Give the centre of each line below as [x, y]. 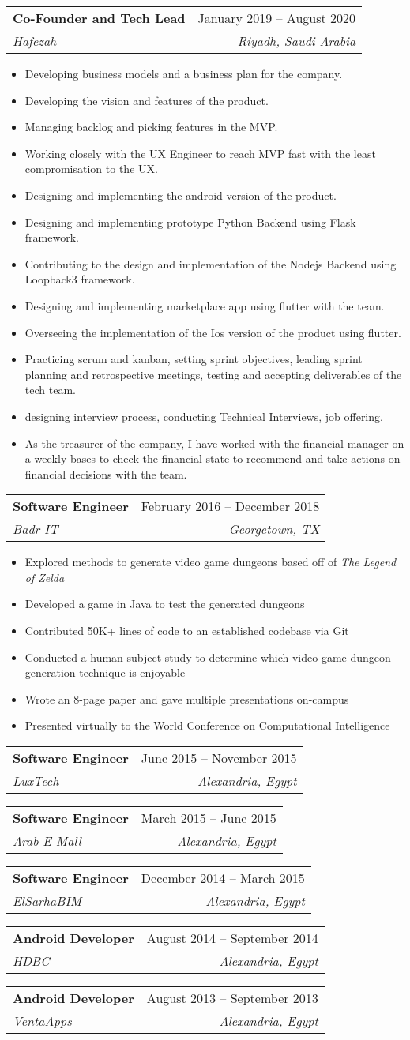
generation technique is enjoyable [105, 672]
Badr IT [36, 529]
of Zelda [45, 577]
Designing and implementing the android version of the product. [181, 195]
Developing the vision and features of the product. [147, 100]
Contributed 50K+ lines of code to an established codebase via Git [187, 631]
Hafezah [35, 41]
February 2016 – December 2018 [230, 506]
